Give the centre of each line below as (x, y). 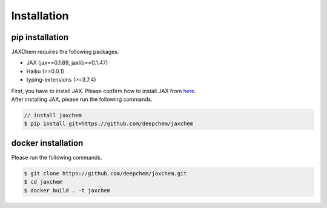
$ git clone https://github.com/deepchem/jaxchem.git (105, 173)
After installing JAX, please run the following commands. (82, 99)
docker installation (47, 143)
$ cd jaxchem (43, 182)
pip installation (40, 37)
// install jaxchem (53, 115)
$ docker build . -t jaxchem (67, 190)
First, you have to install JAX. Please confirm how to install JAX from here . (104, 91)
